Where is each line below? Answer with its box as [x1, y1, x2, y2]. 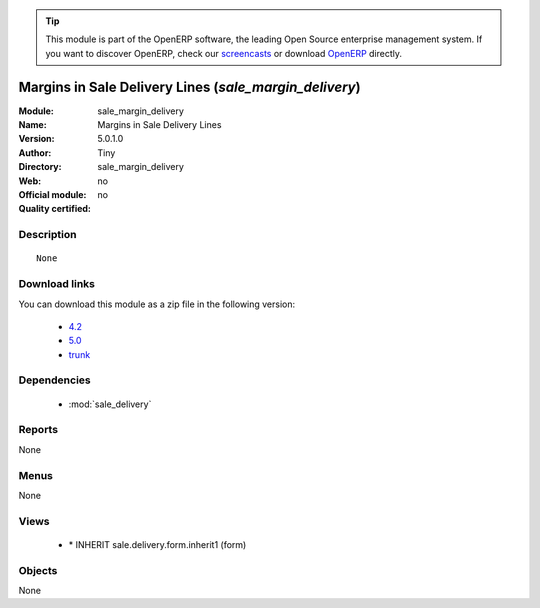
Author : [18, 146, 52, 159]
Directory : [18, 161, 62, 173]
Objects [18, 563, 58, 577]
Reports [18, 423, 59, 437]
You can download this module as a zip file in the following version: [18, 298, 296, 310]
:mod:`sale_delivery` [68, 398, 152, 410]
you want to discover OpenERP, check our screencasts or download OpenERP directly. [45, 47, 403, 59]
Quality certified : [18, 203, 92, 215]
